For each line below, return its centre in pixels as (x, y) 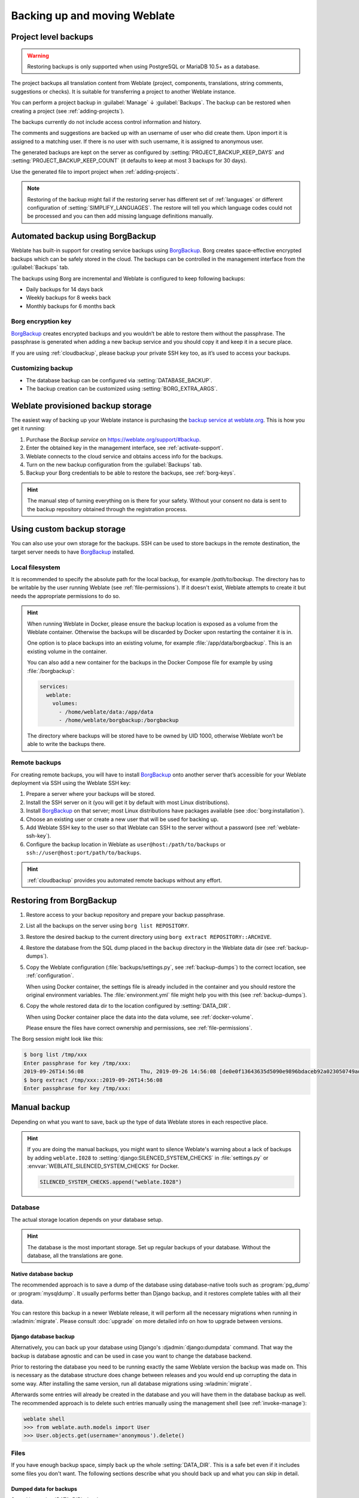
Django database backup (43, 1336)
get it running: (28, 428)
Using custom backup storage (68, 529)
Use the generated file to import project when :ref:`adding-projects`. (95, 171)
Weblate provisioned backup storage (81, 405)
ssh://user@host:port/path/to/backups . (84, 853)
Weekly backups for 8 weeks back (69, 298)
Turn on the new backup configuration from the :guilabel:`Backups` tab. (114, 464)
